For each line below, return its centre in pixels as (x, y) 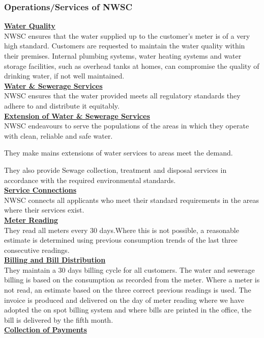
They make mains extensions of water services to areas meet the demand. (119, 153)
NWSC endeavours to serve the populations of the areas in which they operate (127, 126)
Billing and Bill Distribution (55, 260)
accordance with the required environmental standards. (90, 180)
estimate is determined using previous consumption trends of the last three (121, 240)
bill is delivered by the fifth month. (59, 319)
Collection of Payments (46, 330)
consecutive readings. (37, 250)
